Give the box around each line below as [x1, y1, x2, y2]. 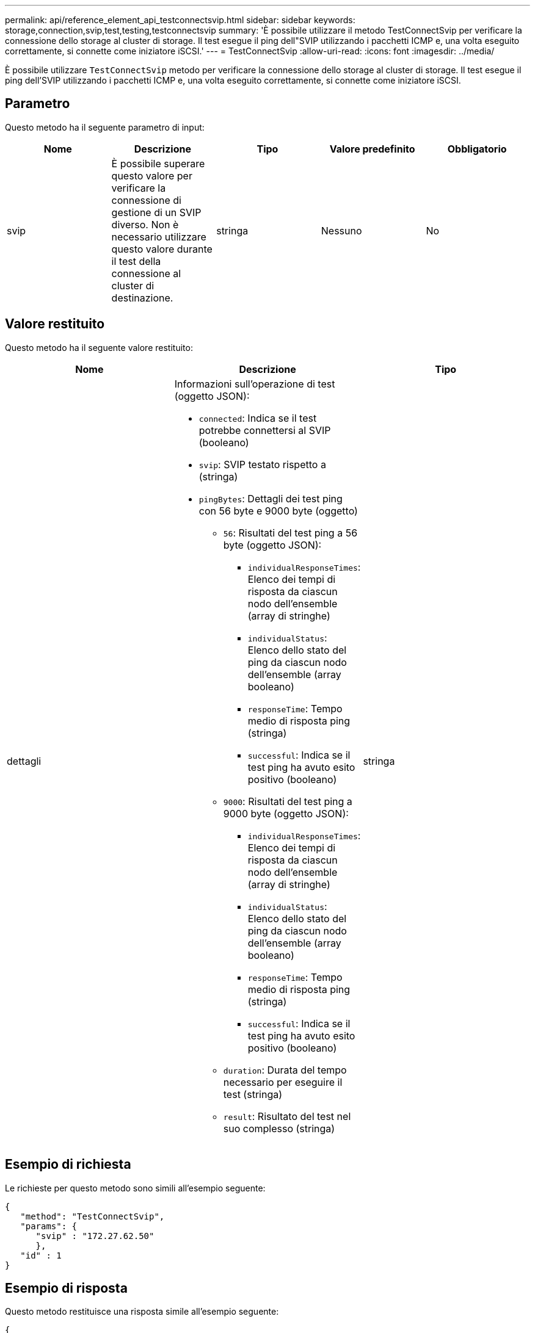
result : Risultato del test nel [223, 1110, 351, 1122]
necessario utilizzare [111, 230, 206, 243]
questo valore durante [111, 242, 213, 255]
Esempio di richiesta [5, 1157, 131, 1172]
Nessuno [321, 224, 362, 237]
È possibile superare [111, 157, 205, 170]
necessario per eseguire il [223, 1075, 343, 1088]
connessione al [111, 267, 181, 280]
